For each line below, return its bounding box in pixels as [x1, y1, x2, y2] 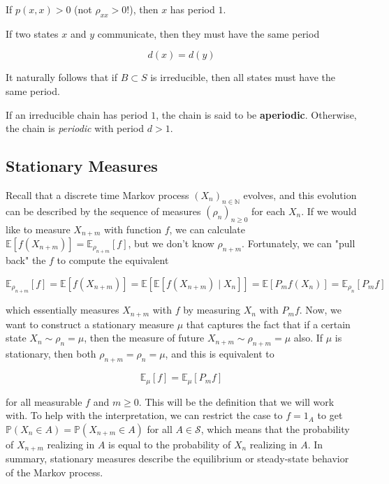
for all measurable [6, 394, 82, 409]
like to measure [6, 221, 71, 236]
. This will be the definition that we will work [138, 394, 335, 409]
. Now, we [299, 302, 342, 317]
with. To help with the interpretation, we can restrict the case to [6, 408, 283, 423]
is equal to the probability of [108, 437, 231, 451]
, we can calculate [169, 221, 246, 236]
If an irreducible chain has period [6, 107, 148, 122]
